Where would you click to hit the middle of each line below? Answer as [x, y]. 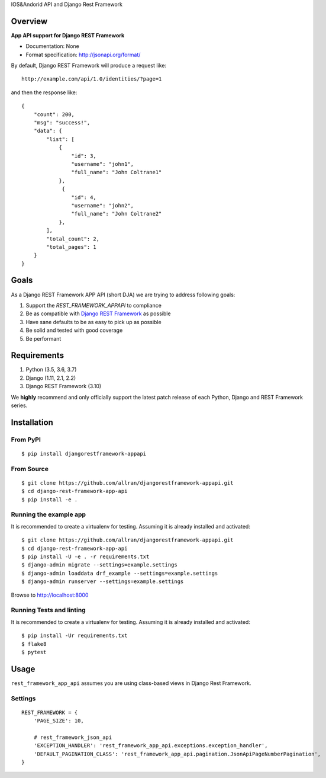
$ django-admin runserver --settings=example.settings [103, 582]
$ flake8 [34, 644]
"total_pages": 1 [72, 247]
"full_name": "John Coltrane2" [117, 214]
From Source [30, 469]
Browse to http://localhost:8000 [50, 595]
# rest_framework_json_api [73, 737]
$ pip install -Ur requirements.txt [75, 636]
